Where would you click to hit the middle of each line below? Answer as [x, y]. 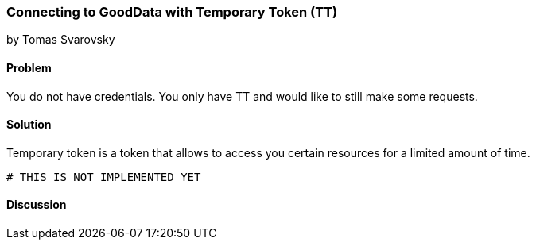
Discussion [37, 205]
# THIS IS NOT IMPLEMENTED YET [104, 177]
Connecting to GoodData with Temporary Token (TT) [172, 12]
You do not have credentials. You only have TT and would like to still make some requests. [242, 96]
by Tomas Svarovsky [61, 40]
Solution [29, 125]
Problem [29, 67]
